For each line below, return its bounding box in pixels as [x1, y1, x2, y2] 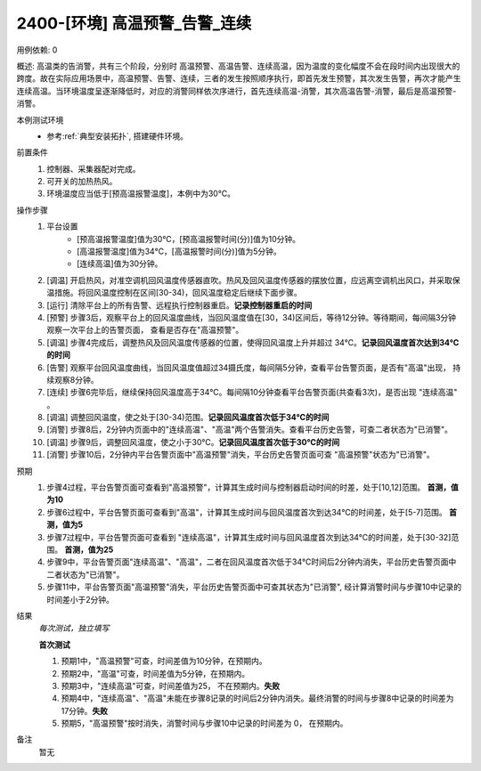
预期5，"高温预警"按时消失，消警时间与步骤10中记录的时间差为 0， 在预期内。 [61, 718, 348, 729]
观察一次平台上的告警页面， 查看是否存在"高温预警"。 [46, 325, 244, 336]
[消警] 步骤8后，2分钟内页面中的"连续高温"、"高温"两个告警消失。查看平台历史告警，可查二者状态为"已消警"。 [46, 424, 453, 435]
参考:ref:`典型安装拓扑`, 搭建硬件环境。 [46, 130, 189, 142]
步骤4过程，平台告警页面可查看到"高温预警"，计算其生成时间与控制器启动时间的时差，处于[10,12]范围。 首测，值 [46, 482, 459, 493]
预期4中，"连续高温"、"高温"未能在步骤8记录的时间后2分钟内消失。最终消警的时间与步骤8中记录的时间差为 [61, 693, 454, 703]
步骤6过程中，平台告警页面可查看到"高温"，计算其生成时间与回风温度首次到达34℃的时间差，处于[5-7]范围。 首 [46, 507, 458, 517]
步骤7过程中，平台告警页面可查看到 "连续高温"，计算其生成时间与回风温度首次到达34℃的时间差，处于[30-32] [46, 532, 452, 542]
